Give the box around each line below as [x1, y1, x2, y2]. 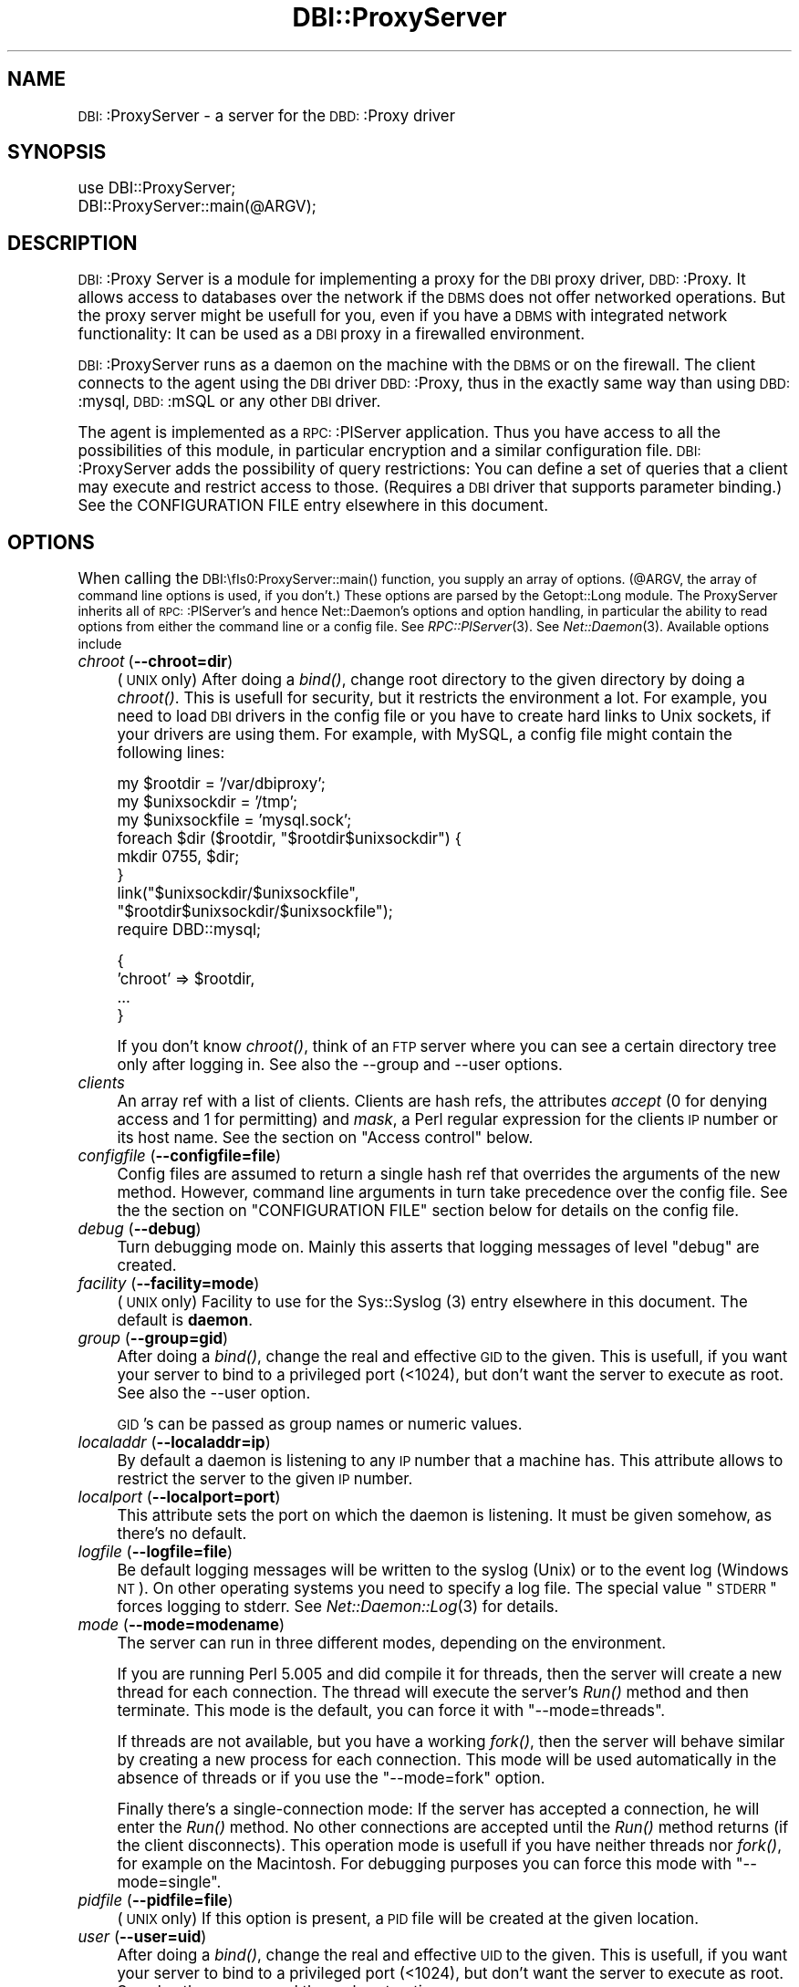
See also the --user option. [117, 1384, 311, 1403]
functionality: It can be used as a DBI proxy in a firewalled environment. [78, 325, 586, 344]
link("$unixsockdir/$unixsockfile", [117, 884, 359, 903]
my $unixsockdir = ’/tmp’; [117, 793, 297, 812]
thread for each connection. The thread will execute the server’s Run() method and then [117, 1683, 749, 1702]
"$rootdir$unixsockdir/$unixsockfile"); [117, 902, 393, 921]
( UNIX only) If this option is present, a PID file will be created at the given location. [117, 1909, 700, 1929]
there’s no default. [117, 1524, 247, 1544]
